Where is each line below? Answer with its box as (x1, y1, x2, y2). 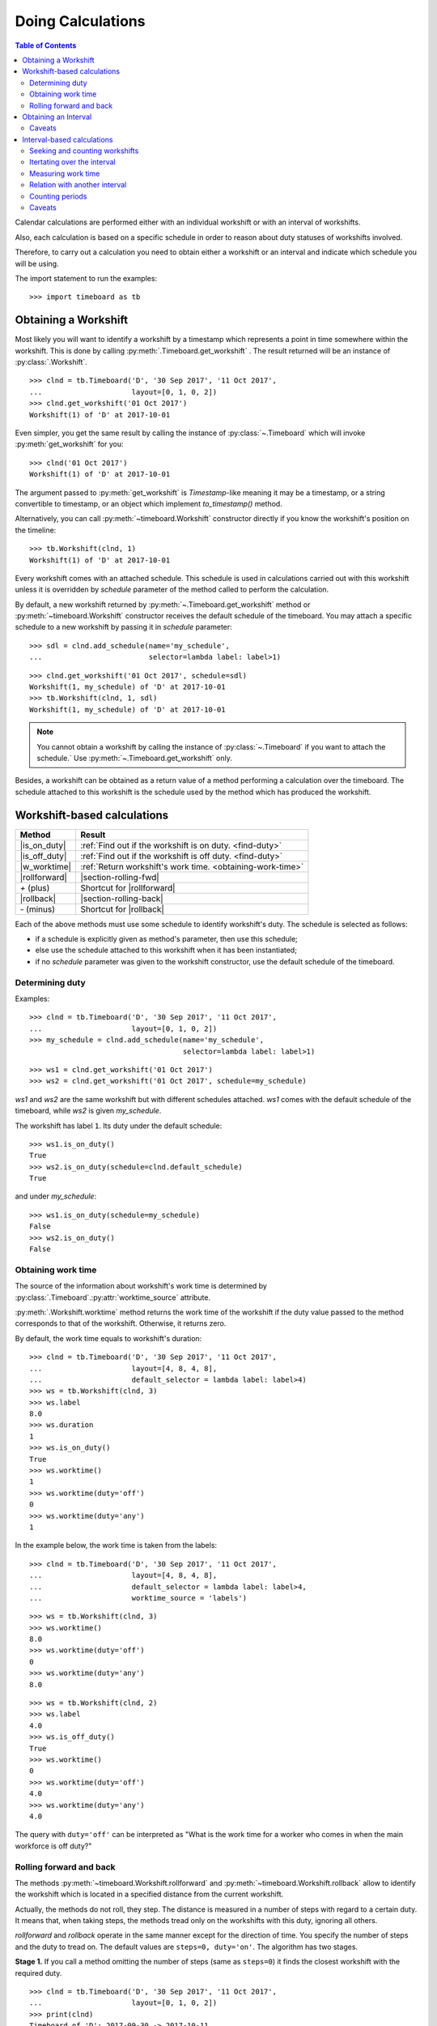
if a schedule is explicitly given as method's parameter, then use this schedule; (35, 934, 299, 944)
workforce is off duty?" (15, 1840, 92, 1851)
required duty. (15, 1968, 62, 1977)
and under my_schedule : (15, 1191, 97, 1201)
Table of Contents (15, 41, 77, 50)
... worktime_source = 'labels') (29, 1593, 247, 1602)
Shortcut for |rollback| (80, 904, 165, 915)
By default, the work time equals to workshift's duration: (15, 1333, 202, 1343)
